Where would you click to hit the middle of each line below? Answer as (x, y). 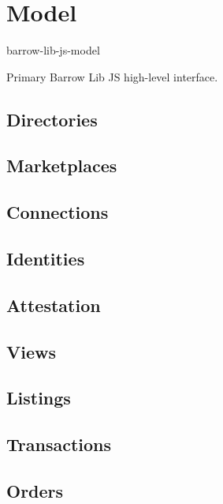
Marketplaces (62, 165)
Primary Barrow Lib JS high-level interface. (112, 76)
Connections (58, 212)
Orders (35, 490)
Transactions (59, 444)
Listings (39, 398)
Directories (52, 119)
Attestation (54, 305)
